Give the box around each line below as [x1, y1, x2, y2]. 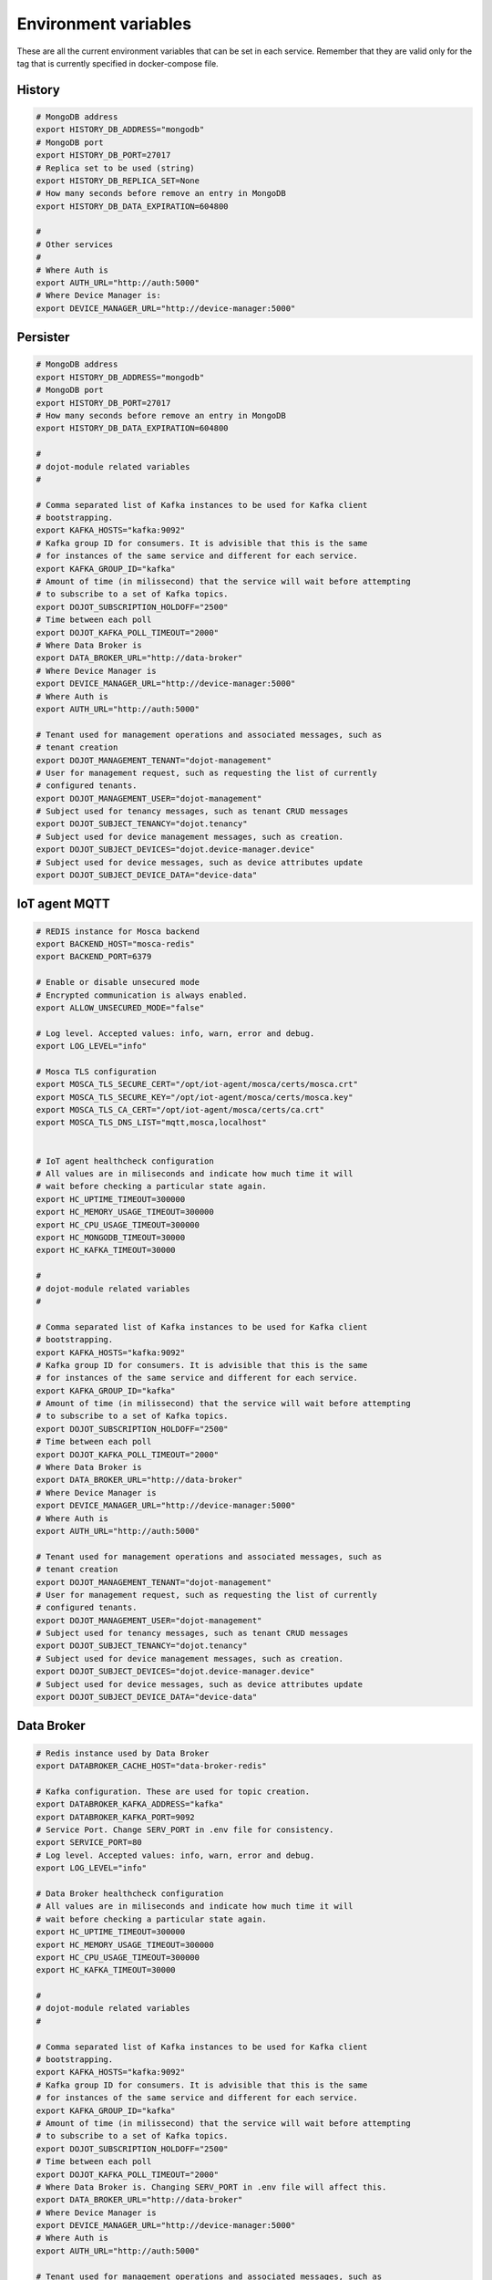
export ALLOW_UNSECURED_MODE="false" [36, 1002, 205, 1012]
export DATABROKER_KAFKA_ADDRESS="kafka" [36, 1799, 224, 1809]
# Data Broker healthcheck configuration [36, 1888, 224, 1899]
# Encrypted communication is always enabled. [36, 990, 248, 1000]
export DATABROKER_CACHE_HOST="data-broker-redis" [36, 1761, 268, 1771]
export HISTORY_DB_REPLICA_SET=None [36, 175, 200, 186]
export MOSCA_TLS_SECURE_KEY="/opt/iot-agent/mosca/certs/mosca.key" [36, 1092, 354, 1103]
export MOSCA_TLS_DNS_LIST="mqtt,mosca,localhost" [36, 1117, 268, 1128]
